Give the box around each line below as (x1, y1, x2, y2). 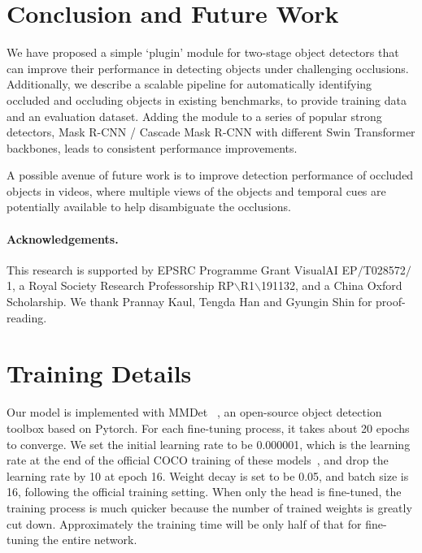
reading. (7, 309, 47, 326)
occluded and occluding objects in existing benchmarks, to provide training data (7, 91, 407, 108)
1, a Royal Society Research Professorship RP (7, 277, 234, 294)
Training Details (7, 356, 192, 390)
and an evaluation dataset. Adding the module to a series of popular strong (7, 107, 382, 124)
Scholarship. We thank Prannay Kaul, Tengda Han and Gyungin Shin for (7, 293, 372, 310)
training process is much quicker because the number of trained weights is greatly (7, 499, 412, 516)
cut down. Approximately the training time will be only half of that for (7, 515, 362, 532)
